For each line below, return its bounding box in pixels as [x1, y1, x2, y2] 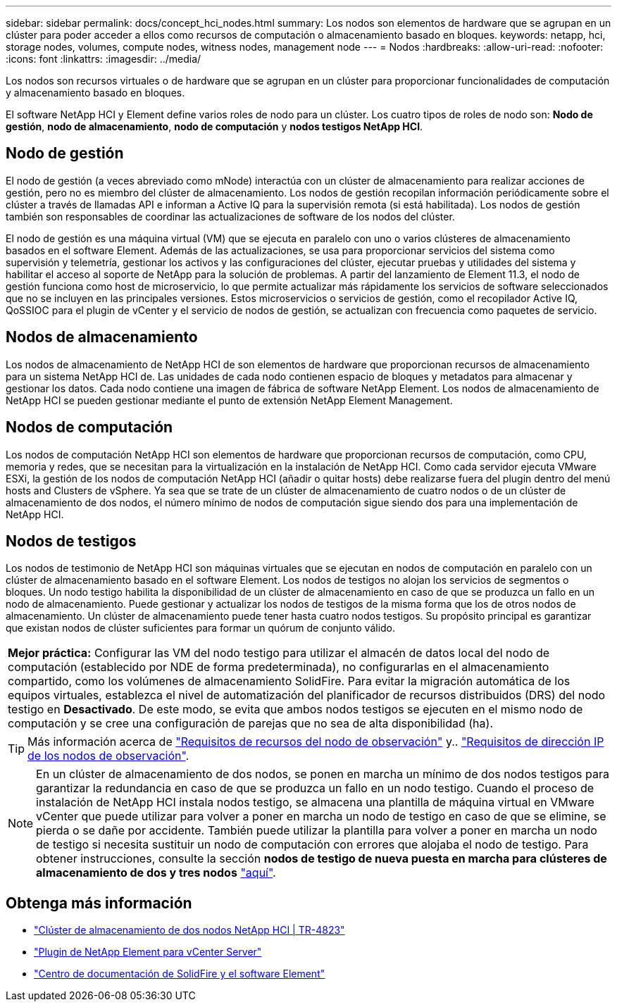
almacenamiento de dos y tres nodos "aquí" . [36, 865, 276, 880]
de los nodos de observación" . [27, 749, 189, 763]
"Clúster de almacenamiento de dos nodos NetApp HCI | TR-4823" [34, 924, 345, 937]
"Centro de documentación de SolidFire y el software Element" [34, 968, 325, 980]
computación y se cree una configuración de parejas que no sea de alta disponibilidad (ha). [8, 716, 493, 731]
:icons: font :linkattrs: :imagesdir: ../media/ [6, 53, 201, 65]
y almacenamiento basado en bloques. [6, 87, 185, 99]
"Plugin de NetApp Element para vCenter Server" [34, 946, 262, 958]
